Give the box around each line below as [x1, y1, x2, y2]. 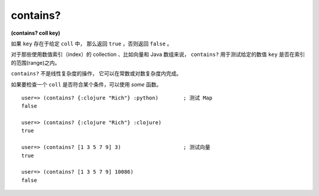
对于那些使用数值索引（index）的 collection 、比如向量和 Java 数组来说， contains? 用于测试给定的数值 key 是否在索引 [11, 51, 305, 58]
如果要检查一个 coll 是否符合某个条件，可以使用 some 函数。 [11, 81, 162, 88]
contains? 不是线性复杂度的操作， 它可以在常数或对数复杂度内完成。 [11, 70, 182, 77]
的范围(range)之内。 [11, 59, 60, 66]
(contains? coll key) [11, 29, 60, 36]
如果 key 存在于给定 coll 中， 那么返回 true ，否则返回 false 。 [11, 40, 172, 47]
